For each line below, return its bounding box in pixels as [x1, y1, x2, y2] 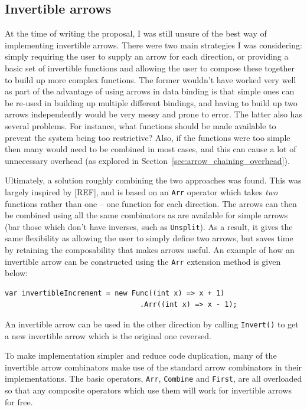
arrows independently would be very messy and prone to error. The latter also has [5, 108, 302, 120]
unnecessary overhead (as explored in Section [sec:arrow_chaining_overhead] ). [5, 154, 290, 166]
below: [5, 267, 28, 279]
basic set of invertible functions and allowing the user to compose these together [5, 61, 295, 74]
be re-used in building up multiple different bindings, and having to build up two [5, 96, 298, 109]
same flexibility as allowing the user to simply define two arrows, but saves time [5, 232, 293, 244]
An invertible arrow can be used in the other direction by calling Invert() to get [5, 318, 299, 330]
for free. [5, 395, 33, 408]
